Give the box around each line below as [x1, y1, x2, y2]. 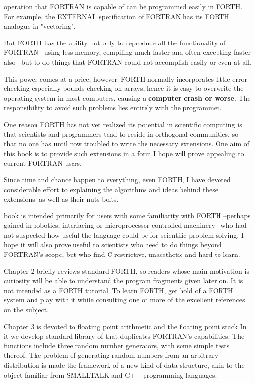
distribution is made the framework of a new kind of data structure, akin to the [4, 360, 245, 370]
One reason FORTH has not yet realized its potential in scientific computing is [4, 119, 242, 129]
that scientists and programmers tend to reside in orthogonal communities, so [4, 128, 239, 139]
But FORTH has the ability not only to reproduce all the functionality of [4, 37, 226, 47]
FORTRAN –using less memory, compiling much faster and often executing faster [4, 47, 251, 57]
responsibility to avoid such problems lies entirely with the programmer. [4, 102, 222, 113]
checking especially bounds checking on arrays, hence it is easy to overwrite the [4, 83, 244, 93]
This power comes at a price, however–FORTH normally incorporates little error [4, 73, 247, 84]
